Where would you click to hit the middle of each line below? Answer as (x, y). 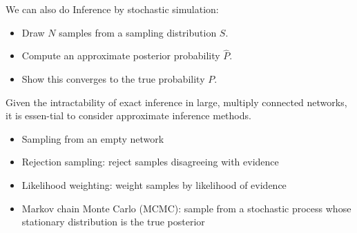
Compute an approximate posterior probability (121, 55)
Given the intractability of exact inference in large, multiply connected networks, (176, 102)
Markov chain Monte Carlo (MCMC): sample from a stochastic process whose (186, 208)
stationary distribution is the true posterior (113, 222)
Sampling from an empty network (93, 138)
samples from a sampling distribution (138, 32)
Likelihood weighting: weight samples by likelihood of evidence (154, 184)
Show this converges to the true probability (113, 79)
